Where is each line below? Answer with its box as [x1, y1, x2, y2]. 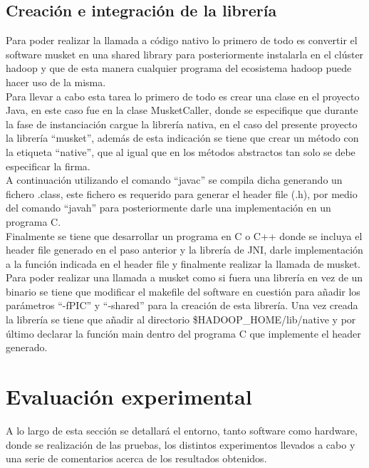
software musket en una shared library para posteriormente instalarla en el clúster [6, 46, 364, 61]
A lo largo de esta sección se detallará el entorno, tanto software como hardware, [6, 422, 358, 437]
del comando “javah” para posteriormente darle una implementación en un [6, 200, 331, 215]
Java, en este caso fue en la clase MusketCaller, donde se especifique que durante [6, 103, 358, 118]
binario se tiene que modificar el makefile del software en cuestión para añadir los [6, 284, 360, 298]
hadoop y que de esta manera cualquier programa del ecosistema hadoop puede [6, 61, 352, 76]
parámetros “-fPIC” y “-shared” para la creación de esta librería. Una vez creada [6, 298, 358, 313]
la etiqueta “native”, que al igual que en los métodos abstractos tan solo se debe [6, 144, 355, 159]
